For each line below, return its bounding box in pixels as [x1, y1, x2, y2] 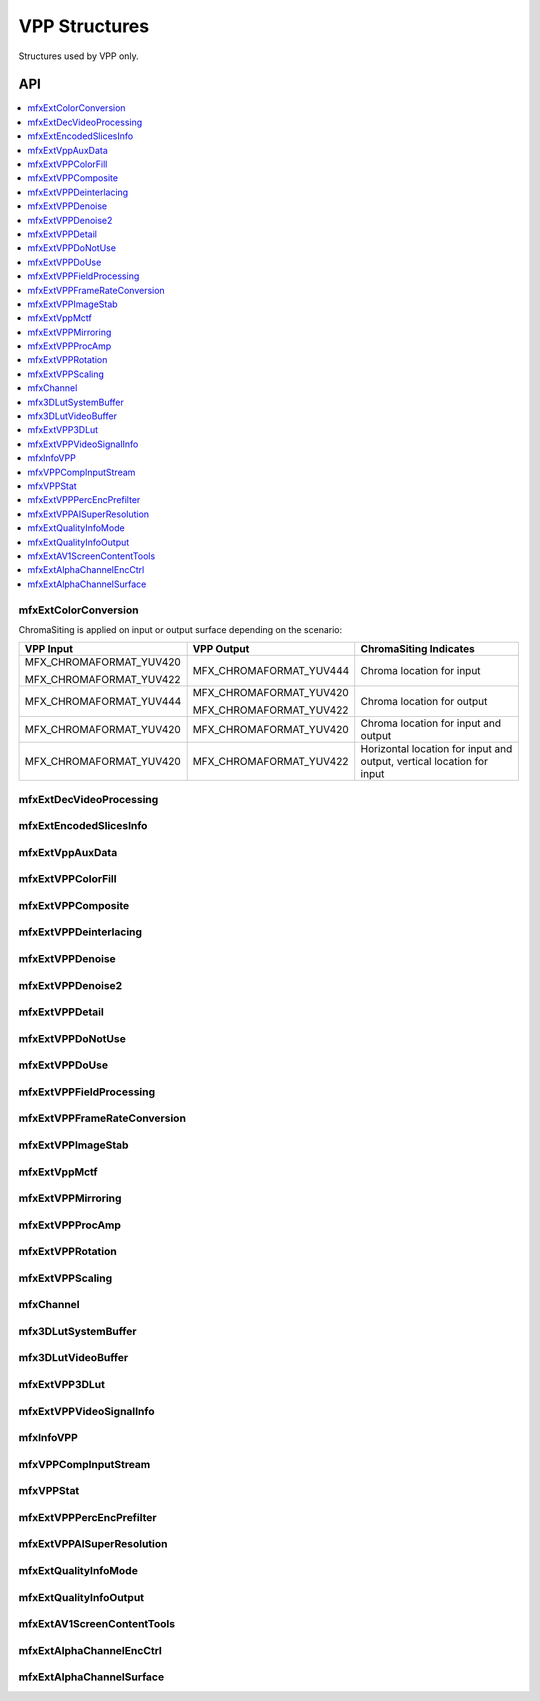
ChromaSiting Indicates [360, 642, 475, 656]
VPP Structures [18, 15, 150, 37]
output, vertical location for [360, 755, 489, 769]
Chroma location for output [360, 695, 488, 709]
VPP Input [24, 642, 74, 656]
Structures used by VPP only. [18, 50, 139, 62]
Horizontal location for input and [360, 742, 513, 756]
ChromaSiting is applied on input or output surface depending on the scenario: [18, 623, 343, 635]
